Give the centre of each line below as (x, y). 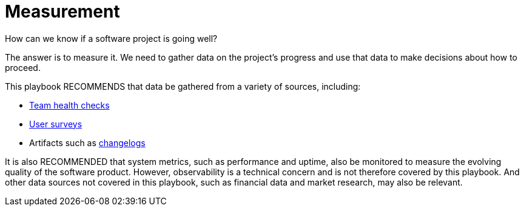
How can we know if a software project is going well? (111, 38)
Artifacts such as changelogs (87, 142)
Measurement (62, 12)
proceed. (23, 67)
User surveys (56, 124)
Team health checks (69, 105)
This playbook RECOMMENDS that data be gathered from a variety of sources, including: (183, 86)
